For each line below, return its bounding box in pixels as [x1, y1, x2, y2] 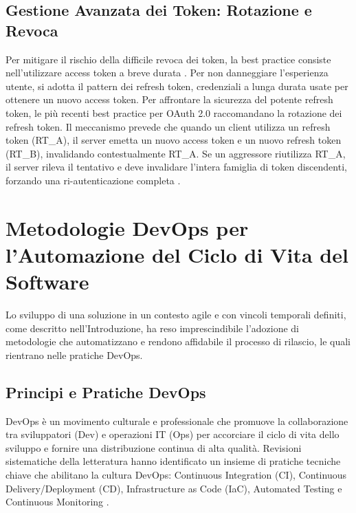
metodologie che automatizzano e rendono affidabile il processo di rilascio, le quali [5, 334, 351, 349]
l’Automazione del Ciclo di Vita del [5, 240, 348, 268]
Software [5, 268, 89, 296]
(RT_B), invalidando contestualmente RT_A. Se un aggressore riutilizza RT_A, [5, 146, 346, 160]
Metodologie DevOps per [5, 213, 249, 241]
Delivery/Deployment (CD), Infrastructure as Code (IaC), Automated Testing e [5, 481, 342, 495]
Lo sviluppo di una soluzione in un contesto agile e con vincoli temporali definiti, [5, 307, 346, 322]
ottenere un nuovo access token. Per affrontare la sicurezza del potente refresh [5, 92, 333, 107]
